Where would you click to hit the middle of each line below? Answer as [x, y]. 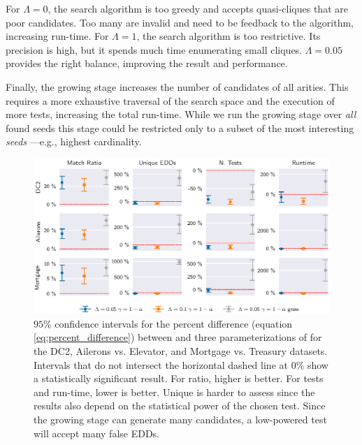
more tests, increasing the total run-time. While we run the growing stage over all [181, 114]
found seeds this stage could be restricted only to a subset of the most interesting [180, 127]
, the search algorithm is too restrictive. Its [229, 36]
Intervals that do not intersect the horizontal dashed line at [161, 364]
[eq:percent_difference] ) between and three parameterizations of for [178, 337]
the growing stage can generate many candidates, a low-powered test [180, 420]
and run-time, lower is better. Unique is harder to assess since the [174, 392]
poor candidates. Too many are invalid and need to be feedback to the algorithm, [180, 22]
